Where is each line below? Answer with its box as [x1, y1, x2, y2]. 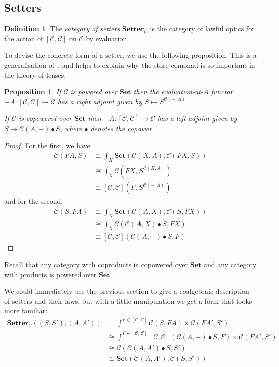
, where [60, 123, 82, 133]
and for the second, [4, 196, 63, 206]
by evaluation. [86, 33, 129, 43]
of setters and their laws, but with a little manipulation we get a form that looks [4, 295, 252, 306]
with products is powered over [4, 269, 97, 279]
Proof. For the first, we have [4, 140, 90, 150]
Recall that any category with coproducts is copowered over [4, 259, 188, 269]
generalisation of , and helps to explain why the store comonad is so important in [4, 59, 255, 70]
